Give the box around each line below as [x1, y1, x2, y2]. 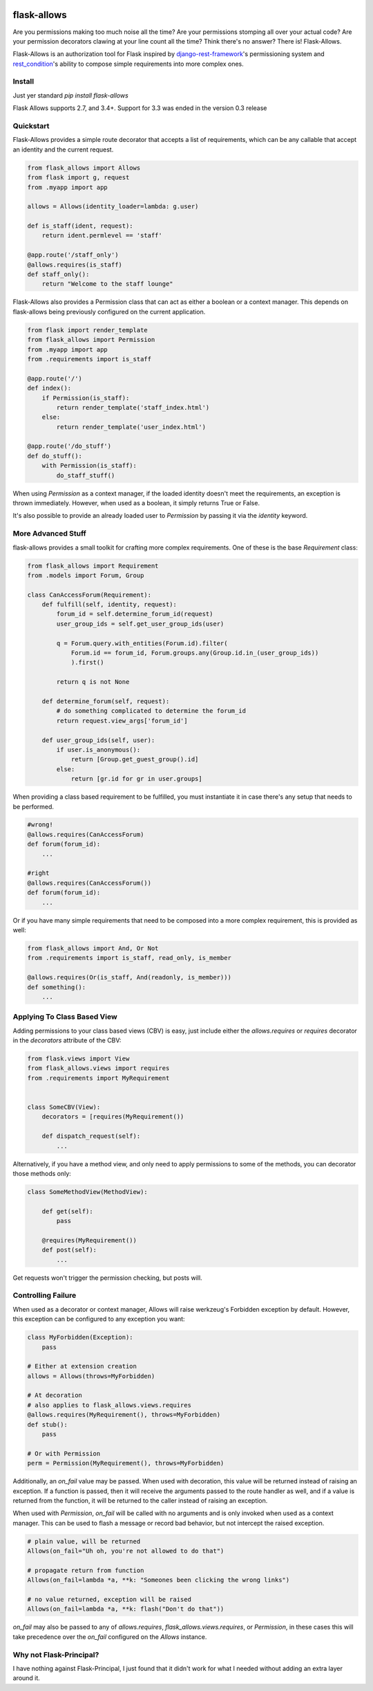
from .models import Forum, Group [27, 571, 144, 579]
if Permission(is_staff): [41, 394, 130, 401]
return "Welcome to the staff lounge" [41, 280, 173, 288]
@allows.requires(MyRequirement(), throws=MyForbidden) [27, 1411, 221, 1419]
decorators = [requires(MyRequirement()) [41, 1113, 184, 1121]
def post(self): [41, 1246, 97, 1254]
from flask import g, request [27, 174, 130, 181]
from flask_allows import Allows [27, 163, 141, 172]
